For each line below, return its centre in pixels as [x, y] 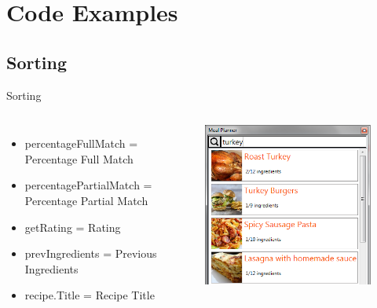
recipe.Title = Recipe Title [90, 295]
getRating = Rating [73, 227]
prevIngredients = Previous [91, 253]
